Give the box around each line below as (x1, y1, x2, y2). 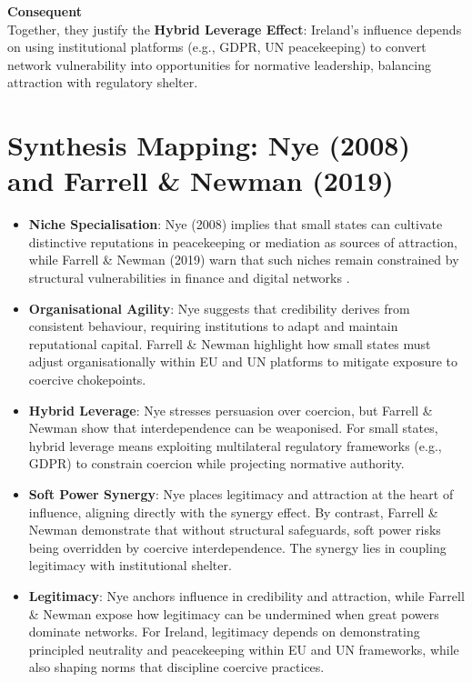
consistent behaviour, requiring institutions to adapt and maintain (28, 316, 398, 336)
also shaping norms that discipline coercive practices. (28, 657, 325, 677)
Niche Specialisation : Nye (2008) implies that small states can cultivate (28, 215, 443, 234)
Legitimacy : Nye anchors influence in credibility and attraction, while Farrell (28, 586, 465, 605)
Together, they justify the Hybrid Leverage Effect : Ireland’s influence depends (7, 19, 462, 38)
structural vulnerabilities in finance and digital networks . (28, 268, 350, 287)
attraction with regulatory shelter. (7, 73, 198, 92)
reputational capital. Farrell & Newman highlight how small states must (28, 334, 431, 353)
